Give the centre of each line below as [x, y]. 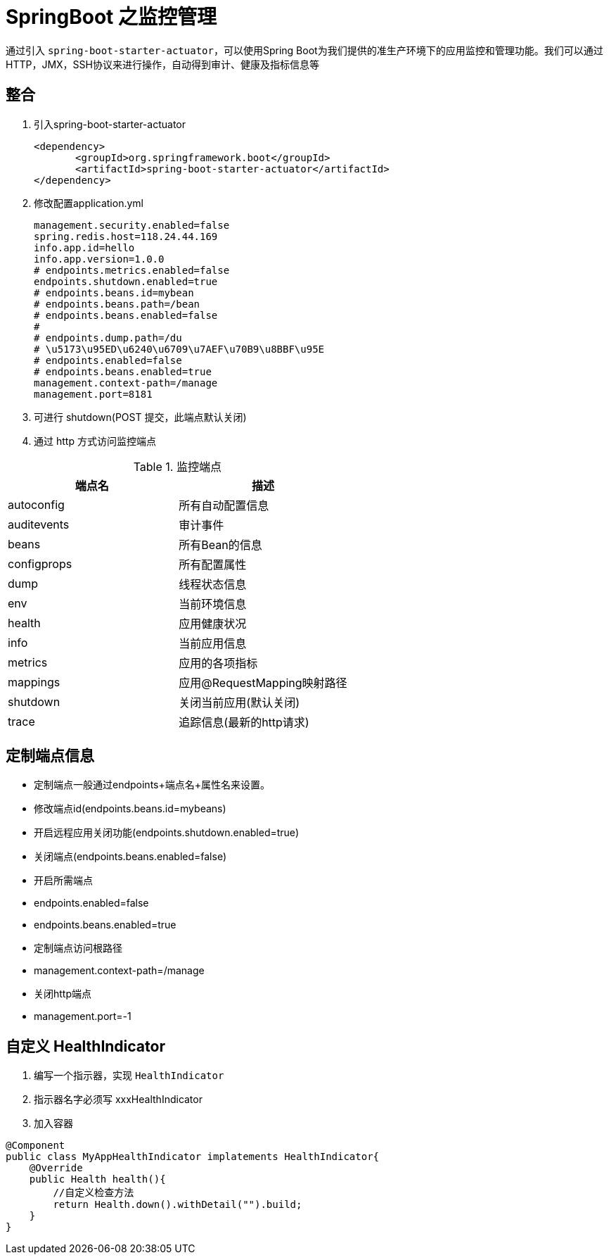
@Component [36, 1146]
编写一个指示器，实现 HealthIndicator [129, 1076]
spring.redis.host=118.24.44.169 [126, 236]
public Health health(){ [97, 1179]
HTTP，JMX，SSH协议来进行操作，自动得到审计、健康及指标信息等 [162, 64]
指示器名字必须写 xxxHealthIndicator [118, 1100]
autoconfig [36, 504]
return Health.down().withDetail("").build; [178, 1205]
